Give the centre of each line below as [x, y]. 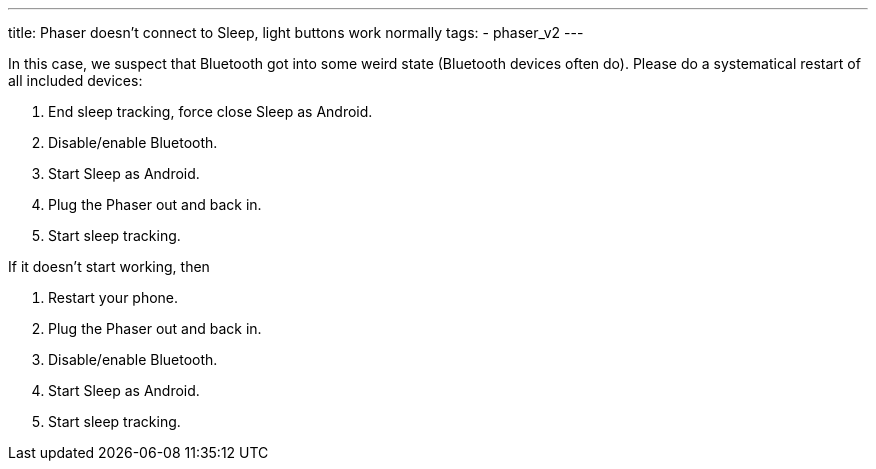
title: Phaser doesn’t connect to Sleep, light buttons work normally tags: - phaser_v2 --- [296, 32]
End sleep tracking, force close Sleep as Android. [210, 111]
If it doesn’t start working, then [109, 266]
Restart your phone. [113, 297]
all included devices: [75, 80]
